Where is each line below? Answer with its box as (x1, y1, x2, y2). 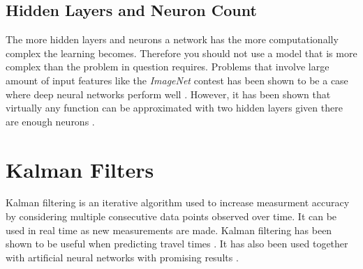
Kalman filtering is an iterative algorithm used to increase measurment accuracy (6, 195, 350, 210)
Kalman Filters (6, 155, 154, 183)
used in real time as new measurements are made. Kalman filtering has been (6, 222, 332, 237)
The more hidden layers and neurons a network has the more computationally (6, 32, 339, 47)
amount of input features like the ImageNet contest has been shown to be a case (6, 72, 348, 87)
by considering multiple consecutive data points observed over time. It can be (6, 209, 337, 224)
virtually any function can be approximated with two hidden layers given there (6, 100, 343, 115)
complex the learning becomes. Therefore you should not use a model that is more (6, 45, 357, 60)
